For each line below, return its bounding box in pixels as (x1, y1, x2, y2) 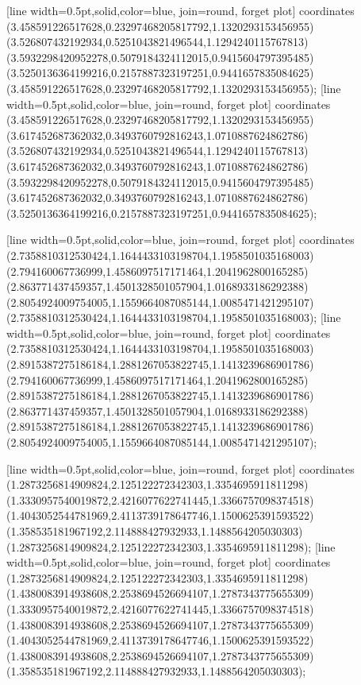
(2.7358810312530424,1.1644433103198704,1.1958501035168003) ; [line (6, 309, 341, 326)
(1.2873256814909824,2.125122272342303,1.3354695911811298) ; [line (6, 538, 336, 555)
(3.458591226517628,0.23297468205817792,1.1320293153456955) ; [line (6, 79, 341, 96)
